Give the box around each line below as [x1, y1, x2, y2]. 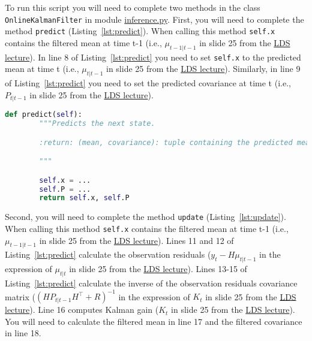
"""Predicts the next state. [39, 119, 155, 128]
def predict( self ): [5, 110, 82, 119]
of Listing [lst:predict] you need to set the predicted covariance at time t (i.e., [5, 77, 291, 89]
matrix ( [5, 290, 35, 303]
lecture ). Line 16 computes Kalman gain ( [5, 303, 159, 316]
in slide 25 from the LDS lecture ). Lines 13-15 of [69, 262, 247, 275]
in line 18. [5, 327, 41, 339]
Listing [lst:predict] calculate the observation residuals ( [5, 248, 211, 261]
